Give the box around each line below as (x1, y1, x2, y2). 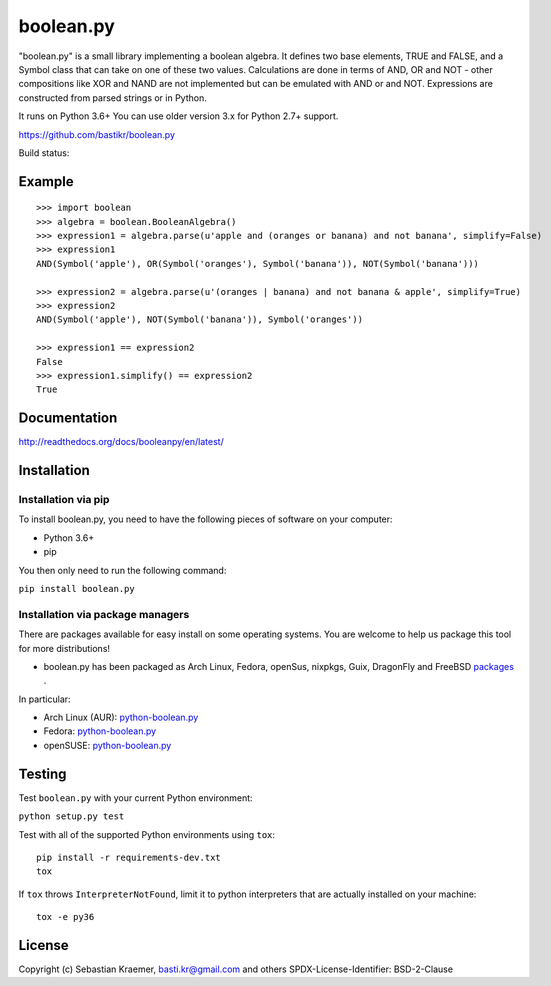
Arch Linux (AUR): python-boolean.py (43, 711, 199, 724)
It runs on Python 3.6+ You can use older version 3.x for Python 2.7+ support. (18, 110, 339, 122)
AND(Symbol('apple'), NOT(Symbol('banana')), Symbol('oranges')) (36, 314, 364, 325)
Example (18, 173, 74, 190)
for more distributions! (18, 642, 110, 654)
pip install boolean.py (18, 583, 135, 594)
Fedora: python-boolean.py (43, 725, 157, 737)
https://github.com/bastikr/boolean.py (18, 128, 175, 140)
